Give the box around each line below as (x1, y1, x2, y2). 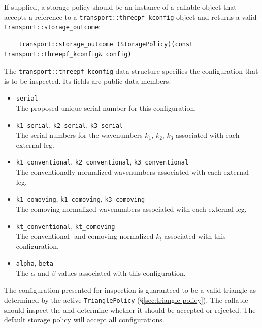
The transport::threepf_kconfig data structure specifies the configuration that (4, 65, 258, 76)
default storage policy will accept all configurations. (4, 314, 165, 325)
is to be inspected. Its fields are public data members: (4, 75, 171, 86)
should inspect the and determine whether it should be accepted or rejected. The (4, 304, 256, 315)
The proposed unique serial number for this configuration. (16, 103, 196, 113)
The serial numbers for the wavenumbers (16, 129, 143, 140)
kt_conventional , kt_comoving (16, 220, 115, 231)
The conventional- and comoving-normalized (16, 231, 154, 241)
